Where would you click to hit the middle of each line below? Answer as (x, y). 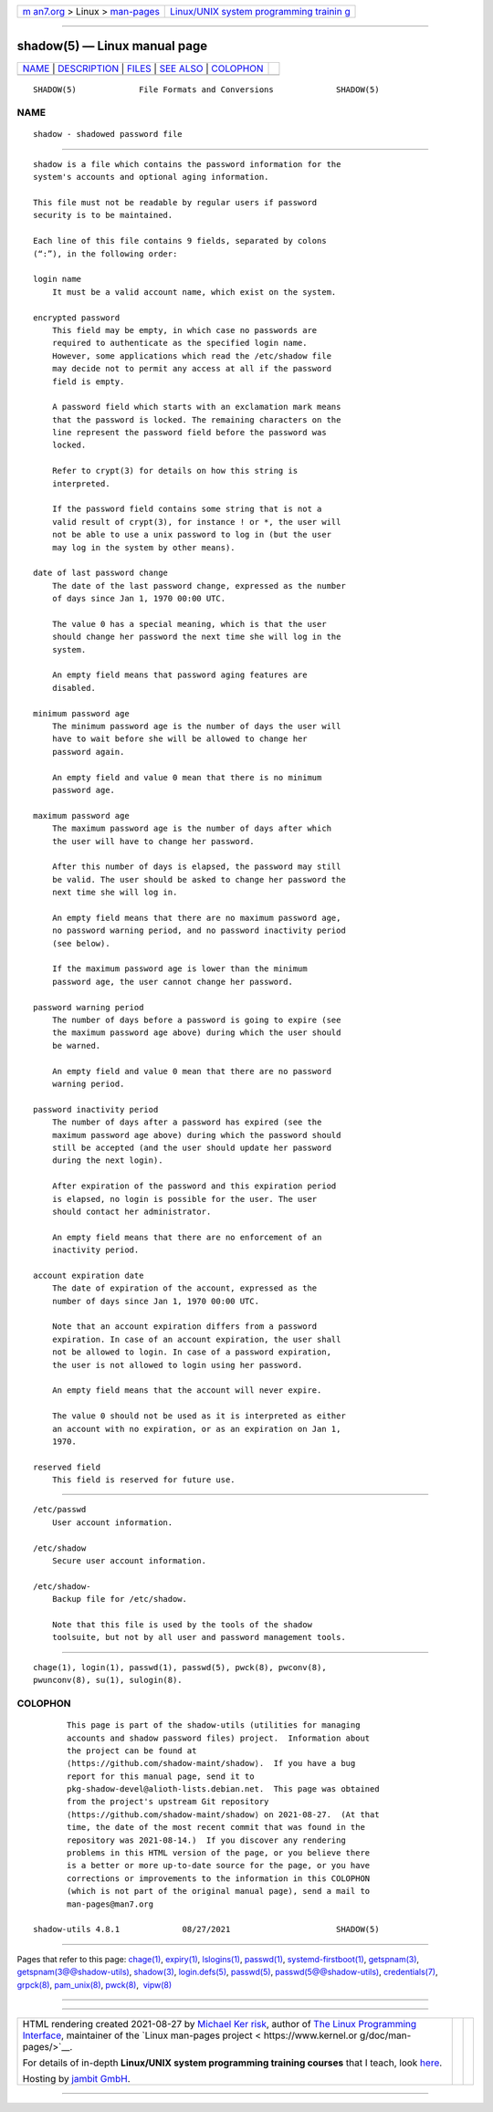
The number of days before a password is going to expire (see (196, 1020)
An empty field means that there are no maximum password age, (196, 918)
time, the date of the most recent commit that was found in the (216, 1827)
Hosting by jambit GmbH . (77, 2078)
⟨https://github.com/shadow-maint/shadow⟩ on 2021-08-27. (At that (223, 1814)
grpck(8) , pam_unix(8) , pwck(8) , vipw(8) (94, 1984)
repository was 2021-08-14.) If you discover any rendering (206, 1840)
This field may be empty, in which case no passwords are (184, 330)
